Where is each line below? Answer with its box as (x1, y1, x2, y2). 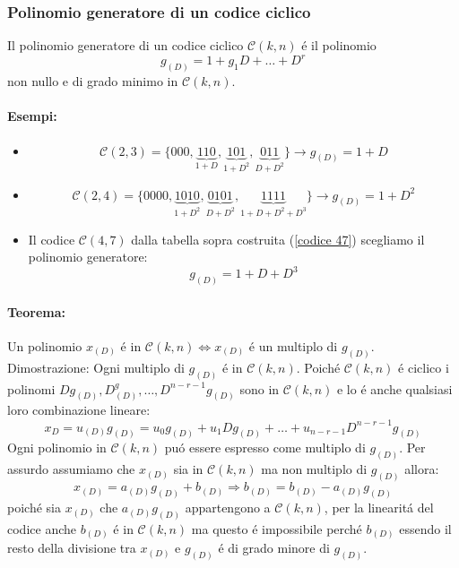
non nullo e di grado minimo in (7, 72, 178, 90)
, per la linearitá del (324, 498, 434, 517)
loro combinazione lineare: (7, 400, 151, 419)
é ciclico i (398, 357, 449, 376)
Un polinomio (7, 336, 82, 355)
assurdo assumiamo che (7, 460, 135, 478)
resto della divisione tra (7, 538, 136, 557)
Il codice (28, 229, 75, 248)
